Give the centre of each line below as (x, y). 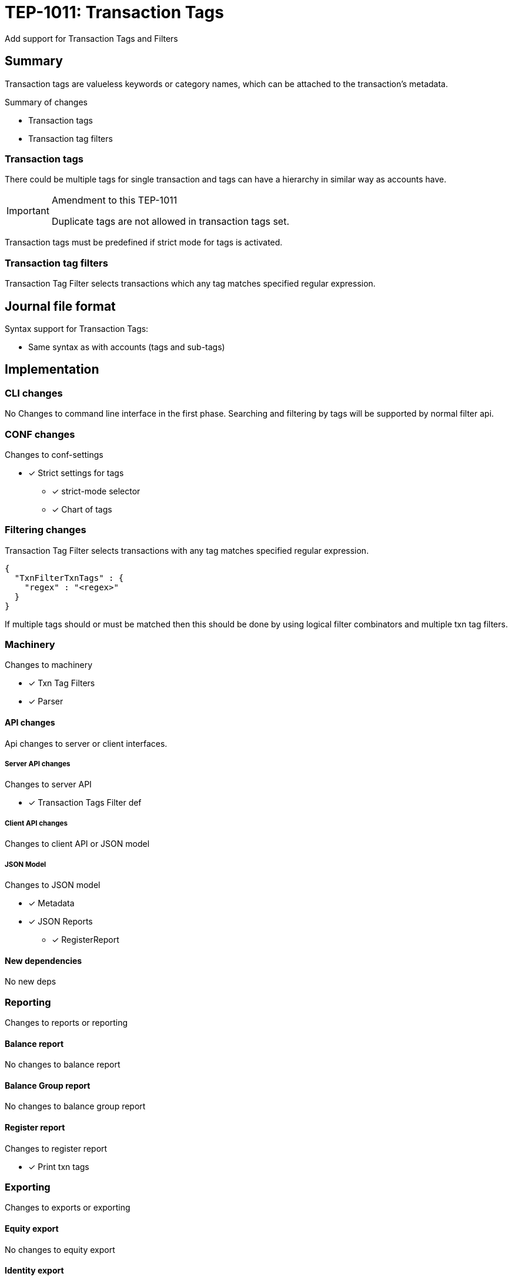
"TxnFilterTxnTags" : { (69, 578)
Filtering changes (46, 530)
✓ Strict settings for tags (76, 473)
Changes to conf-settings (54, 454)
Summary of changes (46, 102)
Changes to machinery (49, 665)
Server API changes (38, 764)
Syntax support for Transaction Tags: (77, 328)
